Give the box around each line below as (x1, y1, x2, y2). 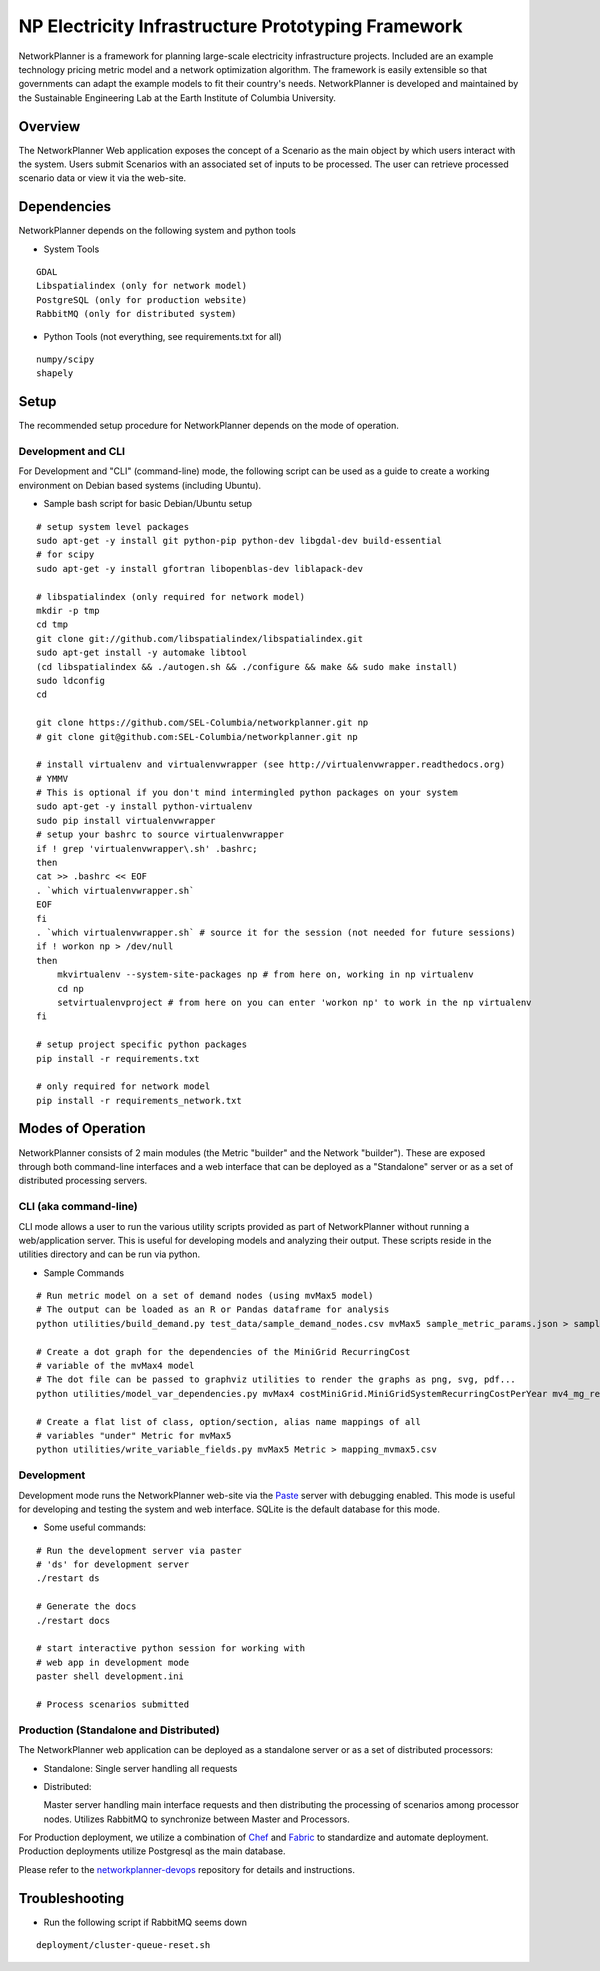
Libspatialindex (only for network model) (36, 280, 248, 292)
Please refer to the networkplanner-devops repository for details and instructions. (18, 1863, 355, 1875)
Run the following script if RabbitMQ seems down (43, 1916, 247, 1928)
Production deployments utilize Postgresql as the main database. (18, 1845, 286, 1857)
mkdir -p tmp (36, 605, 100, 616)
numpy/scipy (36, 354, 95, 365)
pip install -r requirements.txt (36, 1053, 200, 1064)
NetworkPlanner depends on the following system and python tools (18, 225, 297, 237)
